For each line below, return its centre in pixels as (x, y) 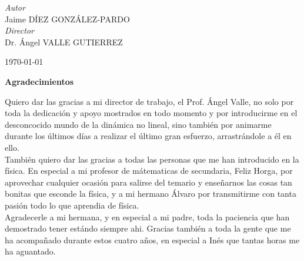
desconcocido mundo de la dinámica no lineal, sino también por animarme (138, 124)
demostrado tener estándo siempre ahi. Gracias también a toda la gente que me (148, 228)
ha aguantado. (30, 251)
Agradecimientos (39, 81)
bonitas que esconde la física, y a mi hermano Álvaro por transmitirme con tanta (151, 194)
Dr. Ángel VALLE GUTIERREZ (64, 42)
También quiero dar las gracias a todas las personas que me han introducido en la (152, 159)
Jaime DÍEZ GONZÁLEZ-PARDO (67, 19)
